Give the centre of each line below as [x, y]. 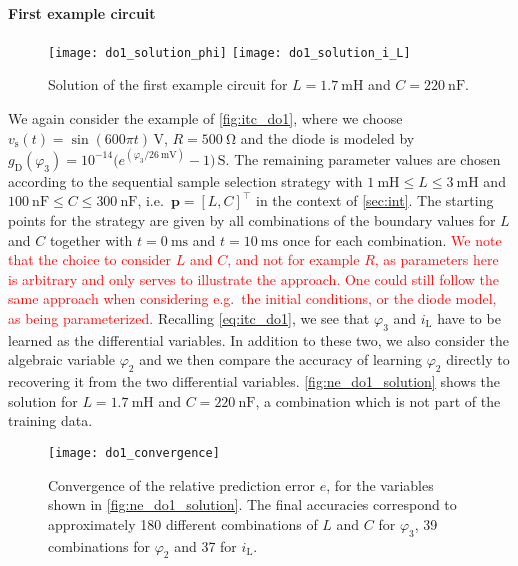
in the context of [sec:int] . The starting [375, 200]
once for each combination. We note [392, 239]
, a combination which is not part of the [378, 400]
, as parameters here [436, 259]
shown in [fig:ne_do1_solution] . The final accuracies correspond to [252, 504]
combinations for [99, 545]
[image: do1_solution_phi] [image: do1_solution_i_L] [229, 52]
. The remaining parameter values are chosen [363, 158]
